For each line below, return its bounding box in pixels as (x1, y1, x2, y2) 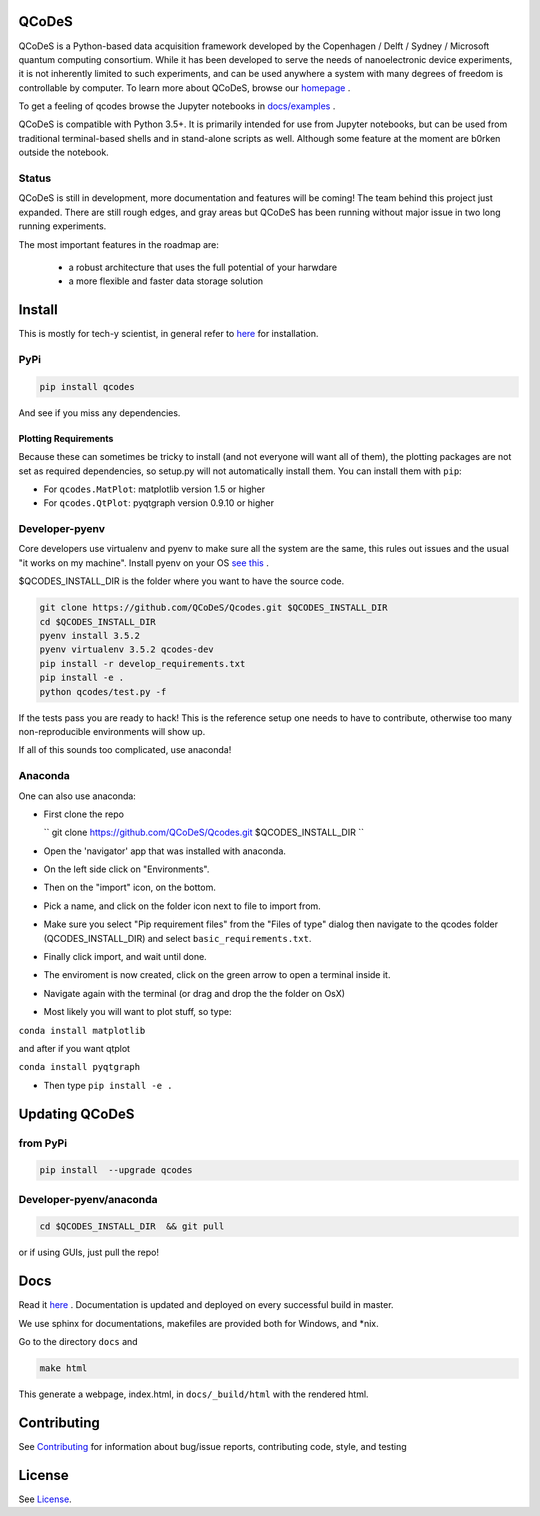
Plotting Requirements (18, 432, 114, 444)
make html (39, 1363, 88, 1374)
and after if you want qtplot (18, 1042, 130, 1054)
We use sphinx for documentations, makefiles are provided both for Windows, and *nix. (18, 1317, 379, 1329)
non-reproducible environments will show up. (18, 725, 206, 737)
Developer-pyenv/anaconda (18, 1192, 159, 1206)
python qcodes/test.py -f (39, 686, 167, 697)
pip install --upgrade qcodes (39, 1165, 194, 1176)
